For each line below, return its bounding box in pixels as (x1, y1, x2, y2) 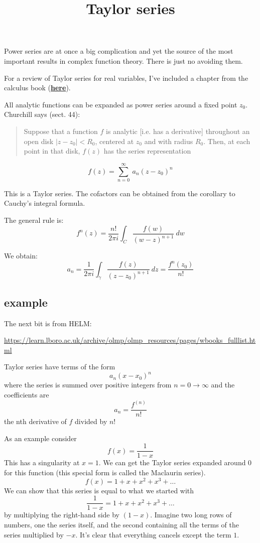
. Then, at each (203, 135, 250, 146)
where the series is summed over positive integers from (4, 379, 172, 390)
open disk (24, 135, 54, 146)
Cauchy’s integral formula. (4, 198, 85, 208)
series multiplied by (4, 529, 64, 539)
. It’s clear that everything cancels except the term (75, 529, 231, 539)
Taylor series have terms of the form (4, 361, 115, 372)
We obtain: (4, 250, 38, 261)
